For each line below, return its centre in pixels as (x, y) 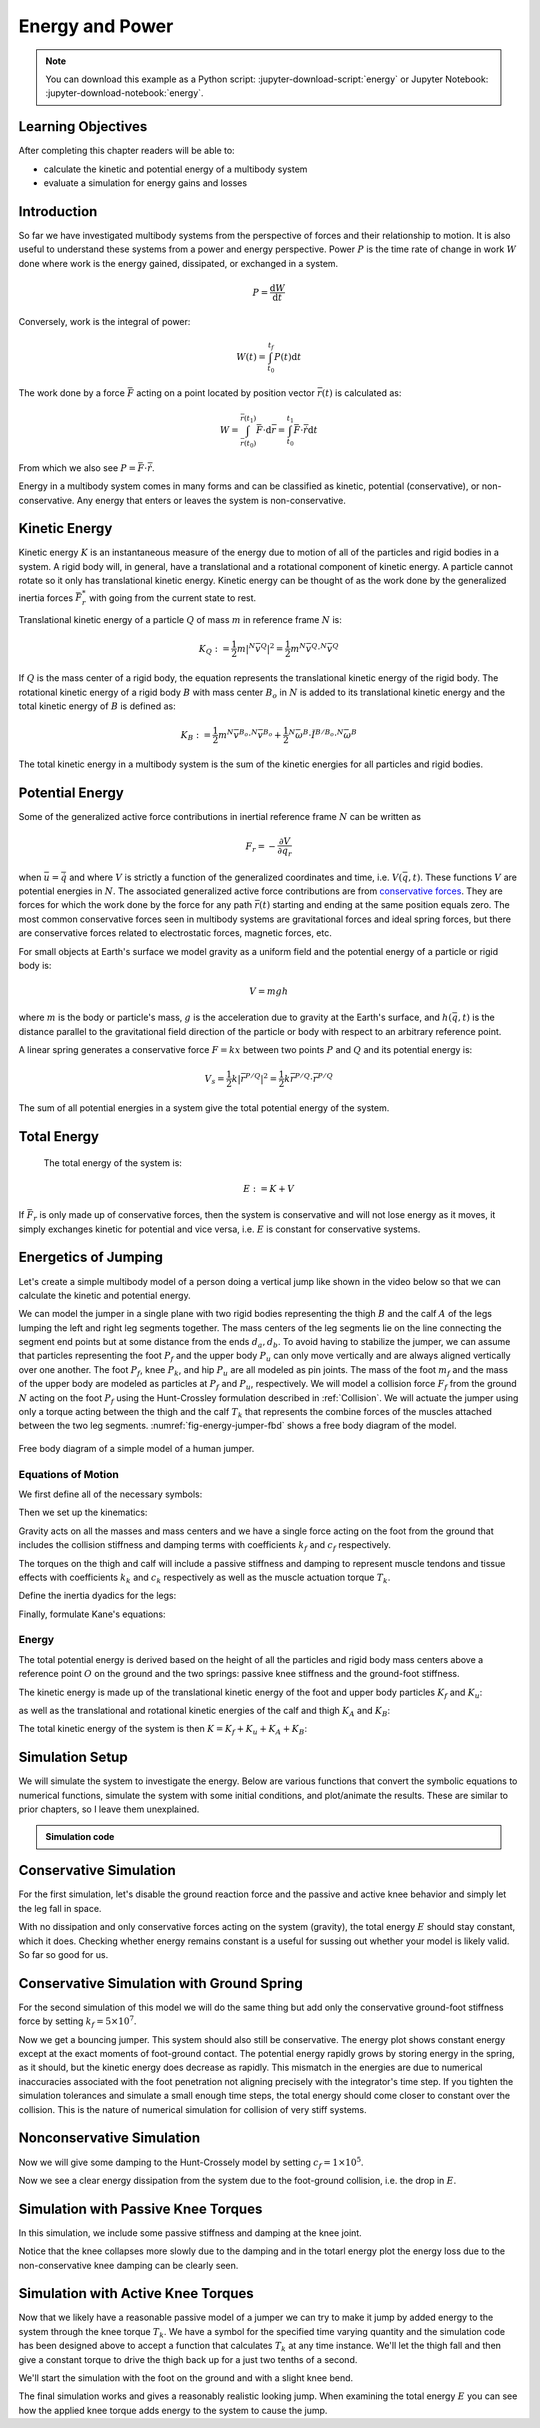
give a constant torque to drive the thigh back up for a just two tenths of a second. (188, 2359)
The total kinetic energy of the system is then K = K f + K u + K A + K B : (163, 1730)
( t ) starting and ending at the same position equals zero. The (384, 905)
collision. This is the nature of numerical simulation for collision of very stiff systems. (192, 2109)
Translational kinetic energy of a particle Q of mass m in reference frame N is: (180, 620)
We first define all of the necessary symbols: (110, 1494)
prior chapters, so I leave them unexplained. (109, 1809)
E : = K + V (269, 1188)
